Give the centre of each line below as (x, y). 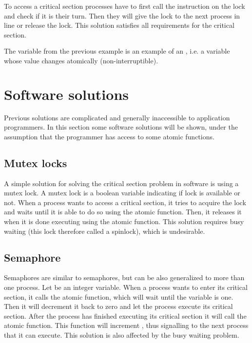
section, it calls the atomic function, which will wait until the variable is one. (119, 296)
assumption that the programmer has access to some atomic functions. (109, 136)
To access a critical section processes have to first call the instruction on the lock (125, 6)
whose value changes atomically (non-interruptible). (81, 60)
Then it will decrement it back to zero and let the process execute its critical (118, 306)
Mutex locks (36, 162)
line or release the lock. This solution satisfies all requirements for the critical (119, 25)
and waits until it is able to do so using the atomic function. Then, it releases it (123, 212)
